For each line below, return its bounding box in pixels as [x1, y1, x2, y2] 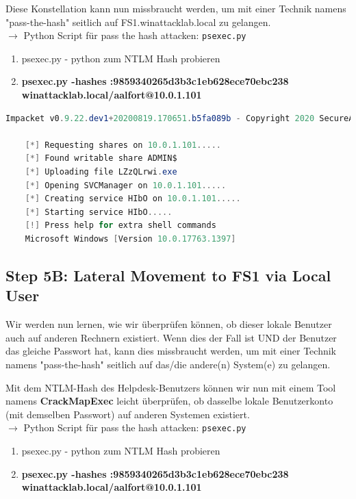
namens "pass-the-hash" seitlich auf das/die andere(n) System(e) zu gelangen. [5, 357, 331, 371]
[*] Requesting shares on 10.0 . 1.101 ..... [25, 140, 222, 150]
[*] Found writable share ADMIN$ [25, 153, 177, 164]
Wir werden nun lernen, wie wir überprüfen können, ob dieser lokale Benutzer [5, 317, 332, 331]
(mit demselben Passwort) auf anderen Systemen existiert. [5, 407, 250, 421]
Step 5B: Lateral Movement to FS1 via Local [5, 264, 331, 285]
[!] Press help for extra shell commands [25, 220, 216, 231]
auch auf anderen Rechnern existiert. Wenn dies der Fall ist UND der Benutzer [5, 330, 337, 344]
